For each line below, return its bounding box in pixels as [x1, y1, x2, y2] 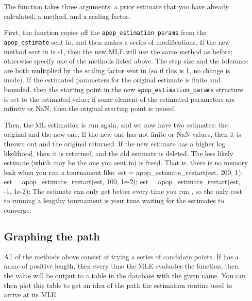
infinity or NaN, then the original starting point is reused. [4, 103, 176, 113]
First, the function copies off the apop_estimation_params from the [4, 27, 206, 37]
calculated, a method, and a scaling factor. [4, 11, 131, 21]
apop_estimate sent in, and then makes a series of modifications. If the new [4, 36, 230, 47]
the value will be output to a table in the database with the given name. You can [4, 270, 246, 281]
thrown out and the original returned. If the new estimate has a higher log [4, 138, 225, 148]
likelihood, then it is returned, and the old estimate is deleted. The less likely [4, 148, 234, 158]
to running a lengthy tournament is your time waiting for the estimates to [4, 195, 224, 206]
